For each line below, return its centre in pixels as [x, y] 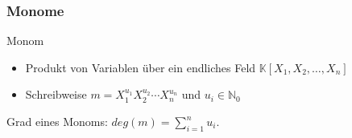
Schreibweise [56, 94]
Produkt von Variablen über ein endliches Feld [141, 67]
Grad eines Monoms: [57, 121]
